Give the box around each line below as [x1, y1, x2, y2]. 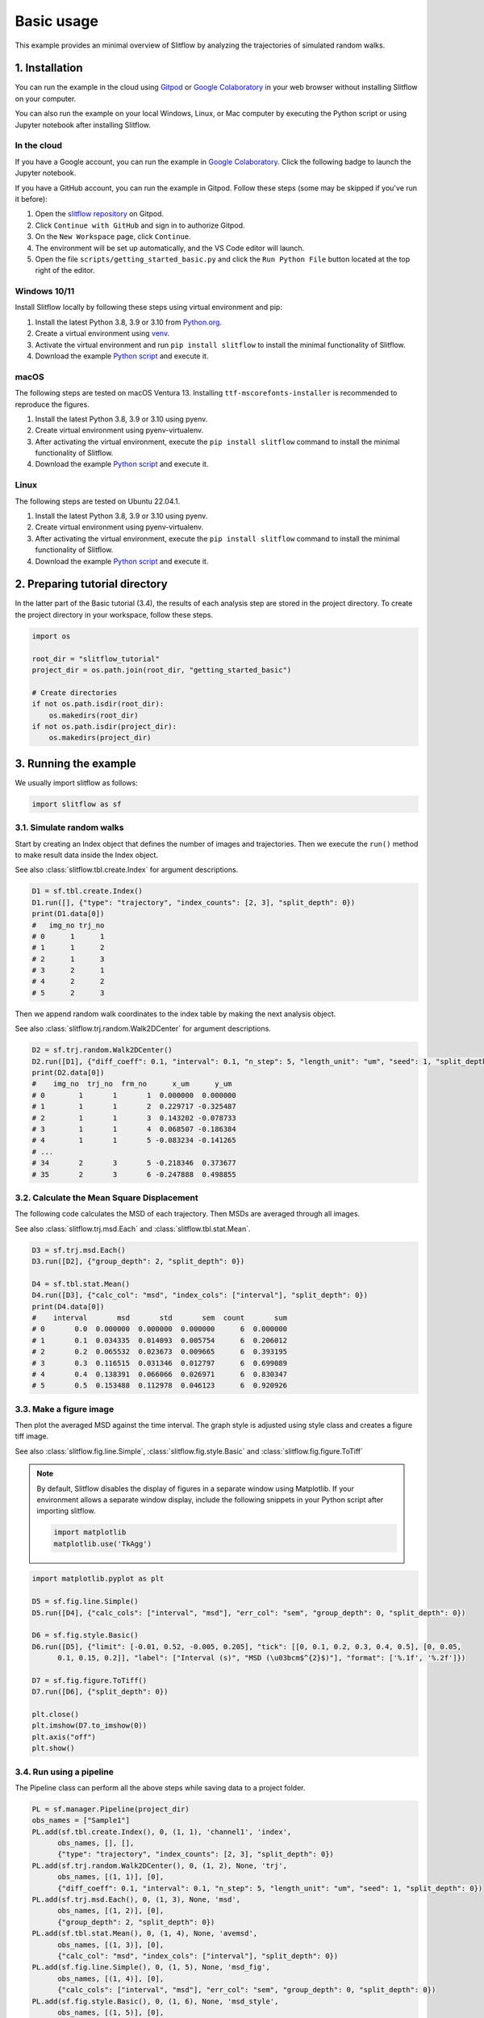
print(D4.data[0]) [31, 1302, 105, 1311]
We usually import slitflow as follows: [15, 777, 138, 787]
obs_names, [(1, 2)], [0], [57, 1906, 165, 1915]
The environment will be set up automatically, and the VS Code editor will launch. [35, 243, 305, 253]
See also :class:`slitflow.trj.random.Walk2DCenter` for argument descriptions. [15, 1024, 272, 1033]
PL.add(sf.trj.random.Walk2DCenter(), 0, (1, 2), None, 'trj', [31, 1861, 288, 1870]
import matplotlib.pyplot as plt [31, 1574, 165, 1584]
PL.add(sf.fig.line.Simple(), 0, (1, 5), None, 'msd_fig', [31, 1962, 270, 1972]
